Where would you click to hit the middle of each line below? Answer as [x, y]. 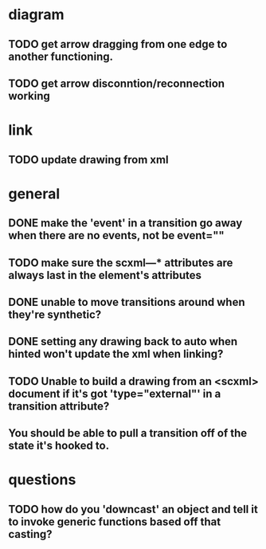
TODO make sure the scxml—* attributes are [121, 263]
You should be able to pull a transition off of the [128, 433]
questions [42, 480]
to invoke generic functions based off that [115, 522]
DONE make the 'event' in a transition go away [125, 224]
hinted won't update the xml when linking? [116, 354]
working [29, 96]
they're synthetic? [55, 314]
